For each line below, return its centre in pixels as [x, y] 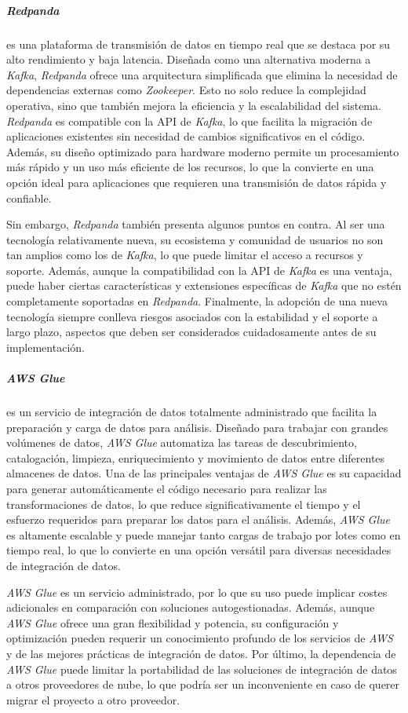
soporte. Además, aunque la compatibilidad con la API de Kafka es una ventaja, [199, 270]
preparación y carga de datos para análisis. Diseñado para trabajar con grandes [197, 427]
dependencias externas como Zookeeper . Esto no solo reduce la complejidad [186, 90]
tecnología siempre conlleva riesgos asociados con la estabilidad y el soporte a [192, 316]
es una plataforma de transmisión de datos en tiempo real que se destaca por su [199, 44]
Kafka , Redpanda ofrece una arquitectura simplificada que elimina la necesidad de [202, 74]
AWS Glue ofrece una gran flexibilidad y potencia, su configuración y [173, 622]
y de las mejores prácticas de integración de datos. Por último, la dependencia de [201, 653]
